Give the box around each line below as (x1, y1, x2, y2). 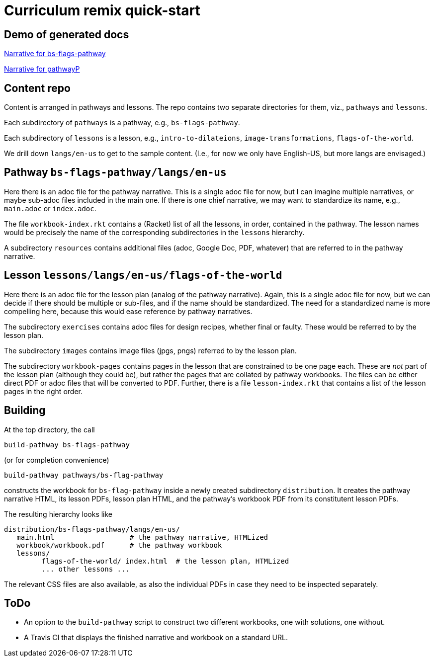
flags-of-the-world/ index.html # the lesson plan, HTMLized (41, 557, 289, 565)
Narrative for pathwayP (4, 65, 80, 74)
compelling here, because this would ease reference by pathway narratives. (4, 307, 253, 316)
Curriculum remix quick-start (4, 2, 200, 19)
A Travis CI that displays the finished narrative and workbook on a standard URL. (24, 633, 288, 642)
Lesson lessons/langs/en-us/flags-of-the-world (4, 269, 282, 282)
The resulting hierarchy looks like (4, 509, 113, 518)
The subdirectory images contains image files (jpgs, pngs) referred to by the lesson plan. (4, 346, 297, 355)
